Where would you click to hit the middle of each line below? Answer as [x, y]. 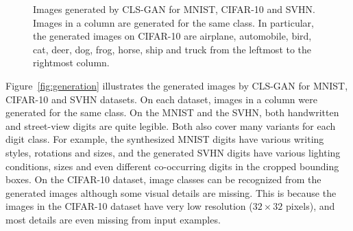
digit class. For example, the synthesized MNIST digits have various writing [165, 139]
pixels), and [310, 206]
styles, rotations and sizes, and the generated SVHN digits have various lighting [173, 152]
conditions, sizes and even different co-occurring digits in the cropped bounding [172, 166]
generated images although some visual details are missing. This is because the [171, 192]
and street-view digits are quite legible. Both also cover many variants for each [171, 125]
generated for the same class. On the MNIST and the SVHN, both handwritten [172, 112]
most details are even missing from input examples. [113, 219]
